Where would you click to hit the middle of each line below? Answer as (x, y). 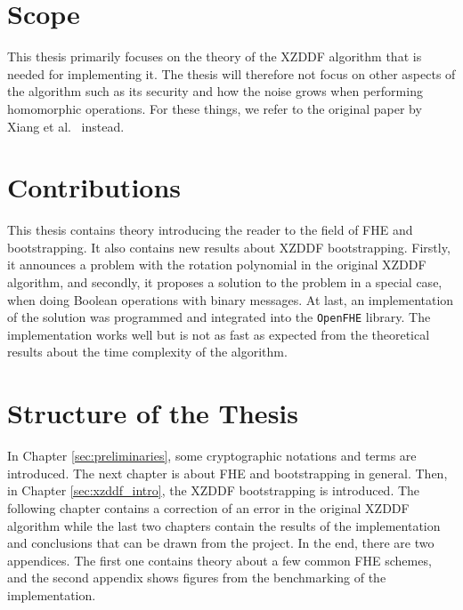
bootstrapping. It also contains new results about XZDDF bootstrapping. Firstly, (229, 247)
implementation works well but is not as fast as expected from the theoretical (219, 334)
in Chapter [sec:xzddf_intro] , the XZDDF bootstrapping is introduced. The (214, 490)
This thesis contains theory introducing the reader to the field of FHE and (210, 230)
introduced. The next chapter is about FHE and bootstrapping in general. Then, (227, 473)
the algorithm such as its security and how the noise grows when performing (215, 91)
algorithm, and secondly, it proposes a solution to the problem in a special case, (225, 282)
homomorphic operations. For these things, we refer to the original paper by (215, 108)
